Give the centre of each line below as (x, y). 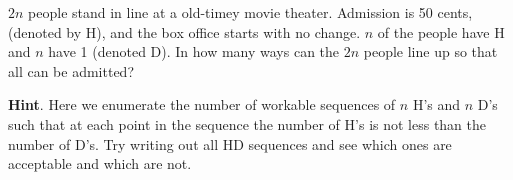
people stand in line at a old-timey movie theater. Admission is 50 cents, (250, 12)
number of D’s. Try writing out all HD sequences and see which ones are (230, 143)
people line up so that (430, 51)
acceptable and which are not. (100, 163)
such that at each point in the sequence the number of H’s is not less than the (247, 123)
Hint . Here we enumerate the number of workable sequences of (202, 104)
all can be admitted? (71, 70)
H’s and (436, 104)
